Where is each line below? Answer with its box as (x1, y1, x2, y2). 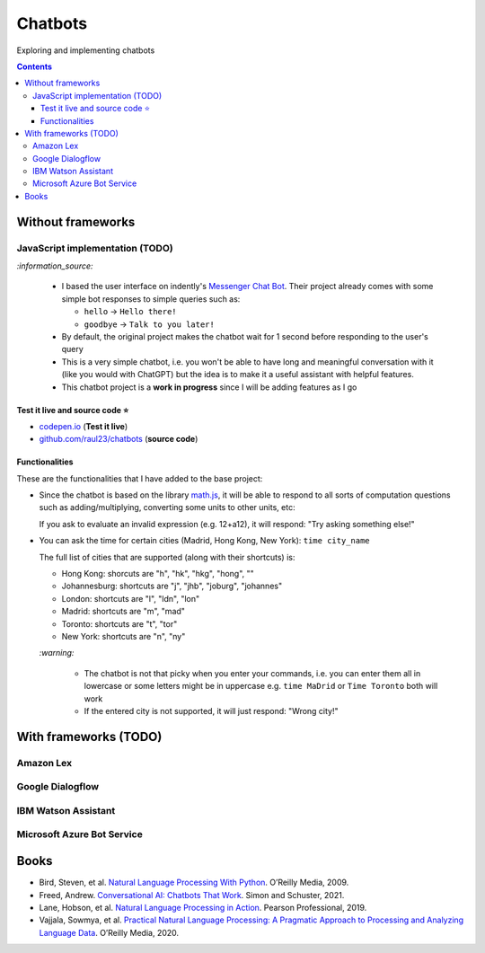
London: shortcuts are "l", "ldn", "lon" (61, 593, 200, 604)
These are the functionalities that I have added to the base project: (16, 472, 263, 484)
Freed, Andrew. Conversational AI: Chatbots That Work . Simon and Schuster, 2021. (39, 889, 345, 900)
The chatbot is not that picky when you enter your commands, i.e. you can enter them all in (84, 667, 421, 678)
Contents (16, 61, 53, 72)
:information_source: (16, 260, 93, 271)
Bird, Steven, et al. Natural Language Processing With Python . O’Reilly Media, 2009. (39, 877, 349, 888)
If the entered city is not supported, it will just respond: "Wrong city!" (84, 705, 339, 716)
